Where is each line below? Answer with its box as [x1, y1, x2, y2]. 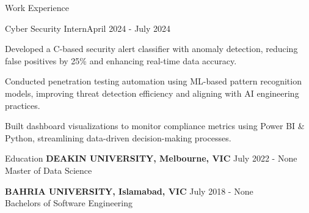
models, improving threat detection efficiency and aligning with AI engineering [5, 86, 299, 99]
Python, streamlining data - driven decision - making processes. [5, 131, 231, 144]
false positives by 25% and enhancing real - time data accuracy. [5, 54, 237, 67]
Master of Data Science [5, 163, 92, 176]
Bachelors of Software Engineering [5, 196, 133, 209]
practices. [5, 99, 40, 111]
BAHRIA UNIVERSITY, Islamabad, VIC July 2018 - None [5, 184, 253, 197]
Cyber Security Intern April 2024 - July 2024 [5, 21, 171, 34]
